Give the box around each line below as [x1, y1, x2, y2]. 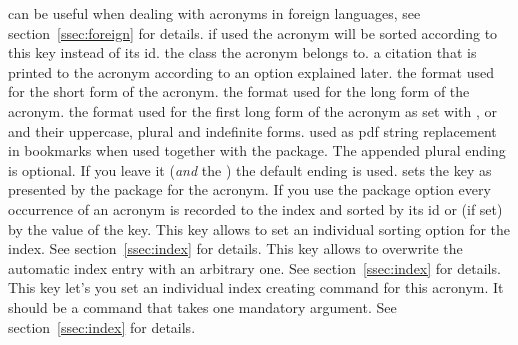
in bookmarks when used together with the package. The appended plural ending [8, 140, 506, 161]
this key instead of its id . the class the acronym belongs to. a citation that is [8, 42, 477, 63]
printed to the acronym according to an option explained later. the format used [8, 61, 495, 82]
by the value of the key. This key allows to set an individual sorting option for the [8, 218, 511, 239]
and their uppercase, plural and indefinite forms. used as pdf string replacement [8, 120, 497, 141]
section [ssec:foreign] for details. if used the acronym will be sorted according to [8, 22, 498, 43]
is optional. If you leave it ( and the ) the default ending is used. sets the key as [8, 159, 492, 180]
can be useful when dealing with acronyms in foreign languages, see [8, 3, 421, 23]
